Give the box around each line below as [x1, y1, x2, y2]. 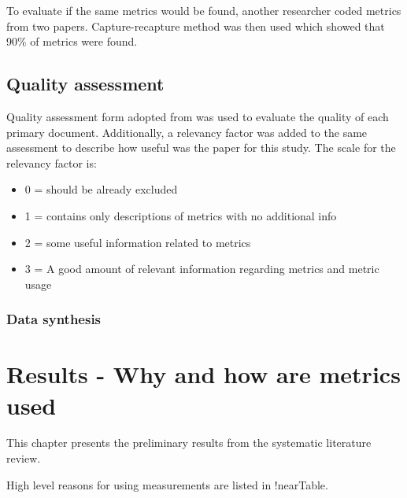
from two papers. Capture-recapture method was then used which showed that [6, 17, 385, 34]
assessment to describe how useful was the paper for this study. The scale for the [6, 139, 396, 156]
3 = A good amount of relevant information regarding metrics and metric [24, 260, 379, 277]
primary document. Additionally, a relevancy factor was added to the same [6, 124, 368, 140]
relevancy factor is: [6, 154, 97, 171]
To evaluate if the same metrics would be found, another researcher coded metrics [6, 2, 401, 18]
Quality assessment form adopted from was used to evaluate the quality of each [6, 108, 389, 124]
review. [6, 450, 41, 467]
